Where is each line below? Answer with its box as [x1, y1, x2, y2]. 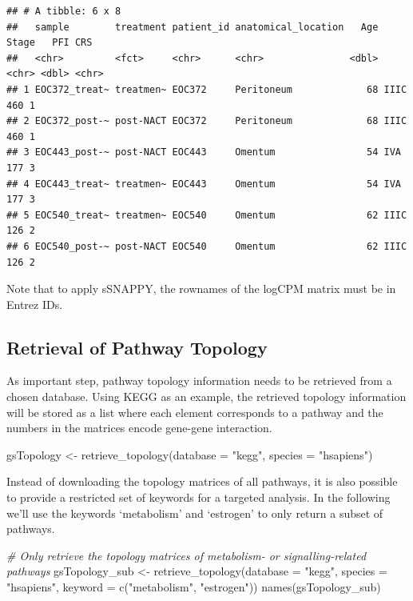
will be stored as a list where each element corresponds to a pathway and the [6, 403, 383, 420]
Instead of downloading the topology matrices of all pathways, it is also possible [6, 473, 398, 490]
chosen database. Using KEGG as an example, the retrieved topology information [6, 388, 407, 405]
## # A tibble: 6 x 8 [6, 6, 121, 17]
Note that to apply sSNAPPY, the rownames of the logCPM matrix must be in [6, 280, 396, 297]
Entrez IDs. [6, 295, 63, 312]
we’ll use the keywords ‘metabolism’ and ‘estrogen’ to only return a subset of [6, 504, 383, 521]
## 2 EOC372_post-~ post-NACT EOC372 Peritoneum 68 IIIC [6, 115, 407, 127]
